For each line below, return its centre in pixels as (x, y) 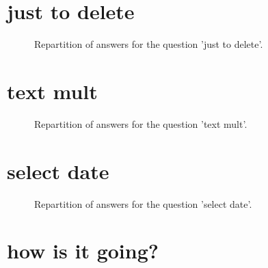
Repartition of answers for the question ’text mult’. (141, 123)
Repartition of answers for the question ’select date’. (143, 203)
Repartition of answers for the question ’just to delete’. (149, 44)
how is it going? (83, 251)
